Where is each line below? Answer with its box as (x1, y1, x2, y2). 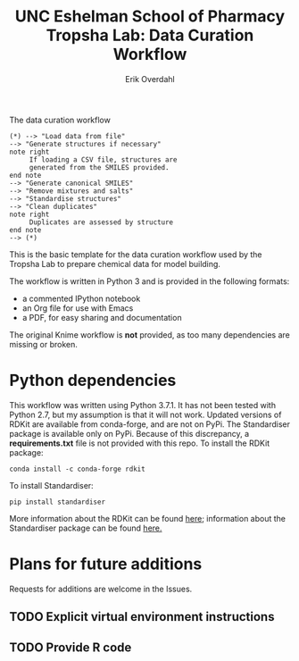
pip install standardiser (9, 498, 105, 506)
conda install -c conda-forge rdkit (9, 464, 145, 473)
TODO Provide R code (9, 640, 132, 655)
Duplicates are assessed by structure (29, 217, 174, 227)
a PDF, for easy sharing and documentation (21, 312, 182, 322)
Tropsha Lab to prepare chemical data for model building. (9, 258, 221, 269)
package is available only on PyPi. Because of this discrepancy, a (9, 428, 250, 439)
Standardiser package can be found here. (9, 523, 162, 533)
